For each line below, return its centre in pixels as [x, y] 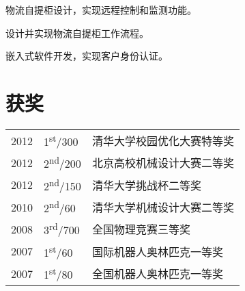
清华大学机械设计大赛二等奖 [163, 207]
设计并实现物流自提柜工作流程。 [77, 33]
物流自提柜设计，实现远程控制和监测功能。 [101, 10]
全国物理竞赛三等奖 [141, 229]
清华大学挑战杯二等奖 [146, 185]
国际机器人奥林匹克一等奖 [157, 251]
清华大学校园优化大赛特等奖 [163, 141]
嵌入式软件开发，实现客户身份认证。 [87, 56]
